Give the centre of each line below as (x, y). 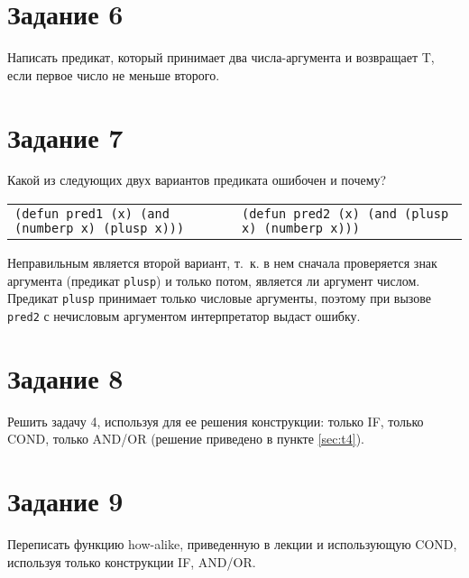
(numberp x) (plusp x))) (100, 229)
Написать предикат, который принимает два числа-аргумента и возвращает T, (221, 57)
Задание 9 (65, 501)
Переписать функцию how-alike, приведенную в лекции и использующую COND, (232, 544)
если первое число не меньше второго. (114, 74)
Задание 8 (65, 377)
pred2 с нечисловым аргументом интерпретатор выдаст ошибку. (184, 315)
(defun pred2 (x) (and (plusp (345, 214)
